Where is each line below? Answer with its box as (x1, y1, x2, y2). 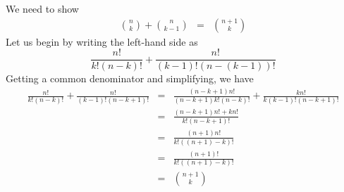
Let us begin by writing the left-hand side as (6, 34, 198, 49)
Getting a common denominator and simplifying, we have (6, 71, 254, 86)
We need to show (6, 1, 79, 15)
